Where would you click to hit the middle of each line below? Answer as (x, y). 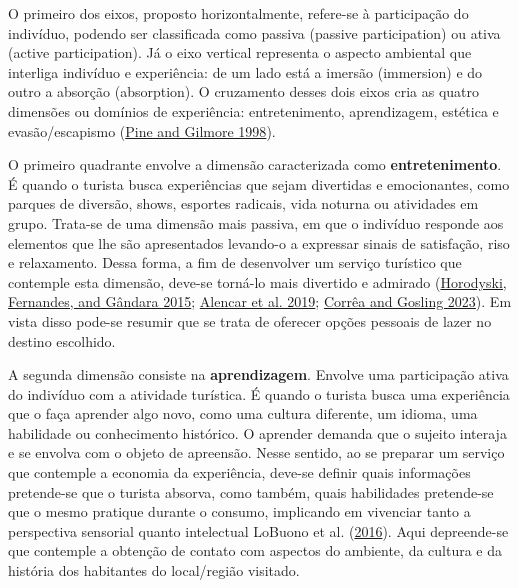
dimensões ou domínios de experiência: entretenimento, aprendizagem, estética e (253, 110)
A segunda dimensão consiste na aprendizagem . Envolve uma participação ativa (258, 374)
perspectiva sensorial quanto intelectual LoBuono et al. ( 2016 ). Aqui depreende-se (258, 530)
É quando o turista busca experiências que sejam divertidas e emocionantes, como (259, 183)
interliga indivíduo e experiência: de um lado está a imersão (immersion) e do (245, 71)
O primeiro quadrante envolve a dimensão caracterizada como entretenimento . (255, 164)
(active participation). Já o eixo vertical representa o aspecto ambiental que (240, 52)
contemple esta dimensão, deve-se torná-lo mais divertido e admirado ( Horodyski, (257, 281)
